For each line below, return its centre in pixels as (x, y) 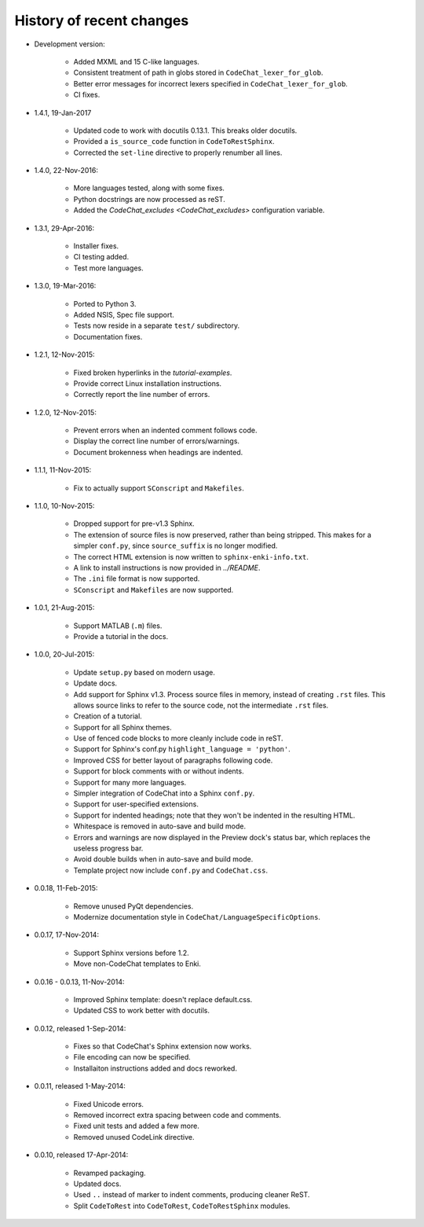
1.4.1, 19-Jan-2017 (63, 112)
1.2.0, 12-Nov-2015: (66, 412)
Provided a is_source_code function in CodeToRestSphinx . (174, 141)
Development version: (69, 44)
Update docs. (95, 683)
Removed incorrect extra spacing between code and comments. (177, 1115)
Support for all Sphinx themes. (122, 727)
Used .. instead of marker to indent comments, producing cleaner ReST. (192, 1195)
